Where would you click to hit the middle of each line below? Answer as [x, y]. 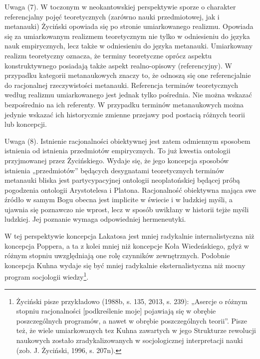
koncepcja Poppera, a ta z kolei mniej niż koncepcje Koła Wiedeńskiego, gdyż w [127, 245]
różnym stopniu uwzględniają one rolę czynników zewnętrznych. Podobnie [117, 255]
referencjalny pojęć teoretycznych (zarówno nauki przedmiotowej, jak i [112, 16]
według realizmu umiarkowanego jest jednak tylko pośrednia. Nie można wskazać [128, 95]
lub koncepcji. [26, 124]
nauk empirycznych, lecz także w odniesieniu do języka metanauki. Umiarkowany [129, 46]
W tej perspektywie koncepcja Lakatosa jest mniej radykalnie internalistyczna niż [130, 236]
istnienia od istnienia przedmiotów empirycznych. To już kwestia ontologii [118, 151]
